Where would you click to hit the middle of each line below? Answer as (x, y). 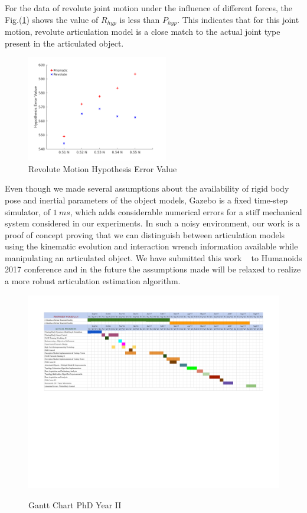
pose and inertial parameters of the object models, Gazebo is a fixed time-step (146, 200)
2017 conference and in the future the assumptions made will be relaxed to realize (153, 269)
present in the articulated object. (64, 43)
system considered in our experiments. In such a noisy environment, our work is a (153, 223)
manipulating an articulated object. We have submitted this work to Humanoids (153, 257)
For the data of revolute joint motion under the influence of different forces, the (148, 8)
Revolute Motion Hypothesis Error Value (103, 168)
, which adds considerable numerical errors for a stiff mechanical (186, 211)
